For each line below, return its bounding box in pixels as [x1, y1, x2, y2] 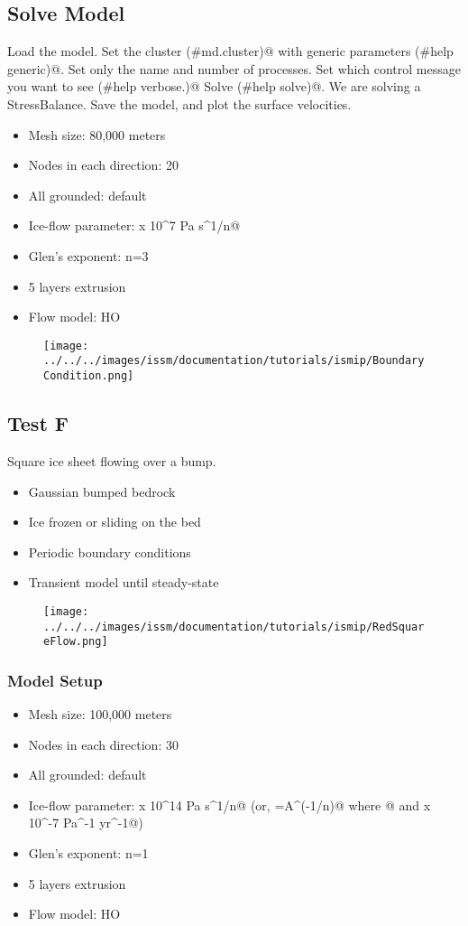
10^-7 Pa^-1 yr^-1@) [28, 813, 143, 832]
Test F [7, 409, 69, 437]
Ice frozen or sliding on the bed [28, 512, 201, 531]
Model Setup [7, 669, 103, 691]
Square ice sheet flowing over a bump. [7, 451, 216, 470]
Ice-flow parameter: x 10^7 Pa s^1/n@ [28, 216, 241, 235]
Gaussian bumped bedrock [28, 482, 176, 500]
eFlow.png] [43, 635, 108, 649]
